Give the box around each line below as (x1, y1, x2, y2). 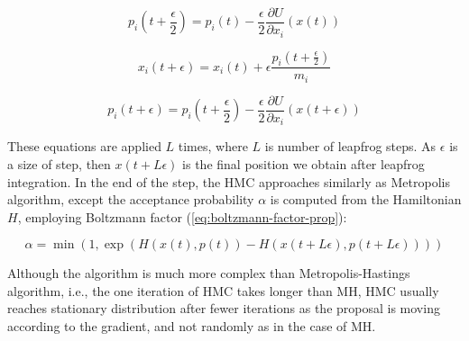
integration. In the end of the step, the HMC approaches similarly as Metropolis (7, 172, 450, 191)
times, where (178, 137, 248, 156)
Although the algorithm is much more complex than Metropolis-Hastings (7, 264, 410, 283)
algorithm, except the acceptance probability (7, 190, 254, 209)
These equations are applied (7, 137, 161, 156)
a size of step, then (7, 154, 111, 173)
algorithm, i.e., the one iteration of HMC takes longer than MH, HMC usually (7, 281, 439, 300)
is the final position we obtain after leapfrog (182, 154, 425, 173)
